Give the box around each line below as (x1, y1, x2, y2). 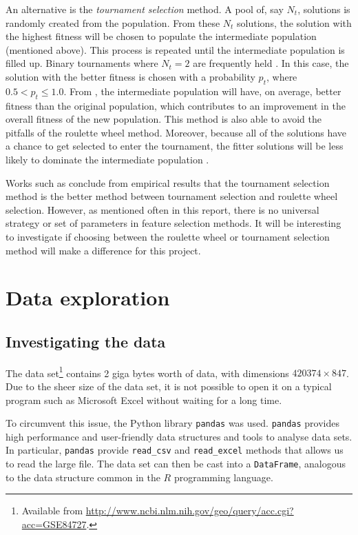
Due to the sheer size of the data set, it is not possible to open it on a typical (6, 378, 332, 393)
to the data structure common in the (6, 470, 160, 484)
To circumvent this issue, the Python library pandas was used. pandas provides (6, 416, 339, 430)
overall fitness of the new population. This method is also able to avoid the (6, 112, 322, 126)
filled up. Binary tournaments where (6, 56, 158, 70)
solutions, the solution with (237, 15, 352, 30)
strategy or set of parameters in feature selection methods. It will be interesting (6, 216, 341, 230)
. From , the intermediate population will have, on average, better (63, 83, 341, 98)
